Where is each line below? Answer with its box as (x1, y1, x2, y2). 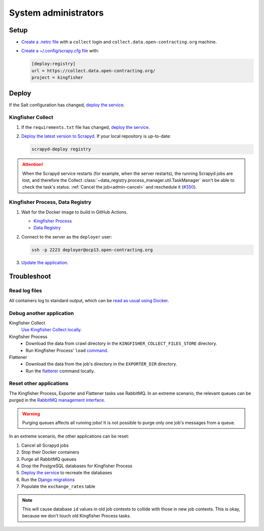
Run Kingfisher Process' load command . (25, 347, 109, 353)
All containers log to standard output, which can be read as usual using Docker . (9, 297, 169, 303)
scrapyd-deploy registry (31, 146, 91, 152)
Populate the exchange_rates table (21, 483, 95, 489)
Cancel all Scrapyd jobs (21, 442, 69, 448)
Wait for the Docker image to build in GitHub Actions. (21, 209, 128, 215)
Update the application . (21, 260, 68, 265)
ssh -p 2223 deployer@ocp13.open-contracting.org (31, 247, 153, 252)
